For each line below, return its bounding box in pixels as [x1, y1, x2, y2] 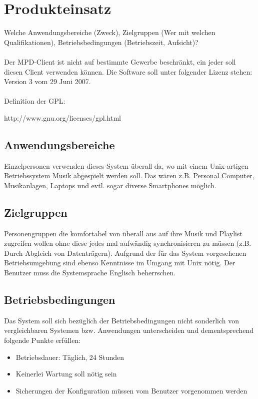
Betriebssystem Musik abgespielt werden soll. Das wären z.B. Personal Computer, [4, 170, 254, 181]
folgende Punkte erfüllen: [4, 335, 81, 345]
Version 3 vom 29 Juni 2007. [4, 76, 91, 87]
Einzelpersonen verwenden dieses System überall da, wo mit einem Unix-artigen [4, 160, 248, 171]
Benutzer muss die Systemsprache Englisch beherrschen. [4, 267, 176, 278]
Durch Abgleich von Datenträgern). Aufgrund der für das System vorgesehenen [4, 247, 246, 258]
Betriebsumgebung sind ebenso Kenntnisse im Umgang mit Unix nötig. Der [4, 257, 235, 268]
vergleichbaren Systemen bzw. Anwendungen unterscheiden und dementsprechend [4, 325, 253, 335]
